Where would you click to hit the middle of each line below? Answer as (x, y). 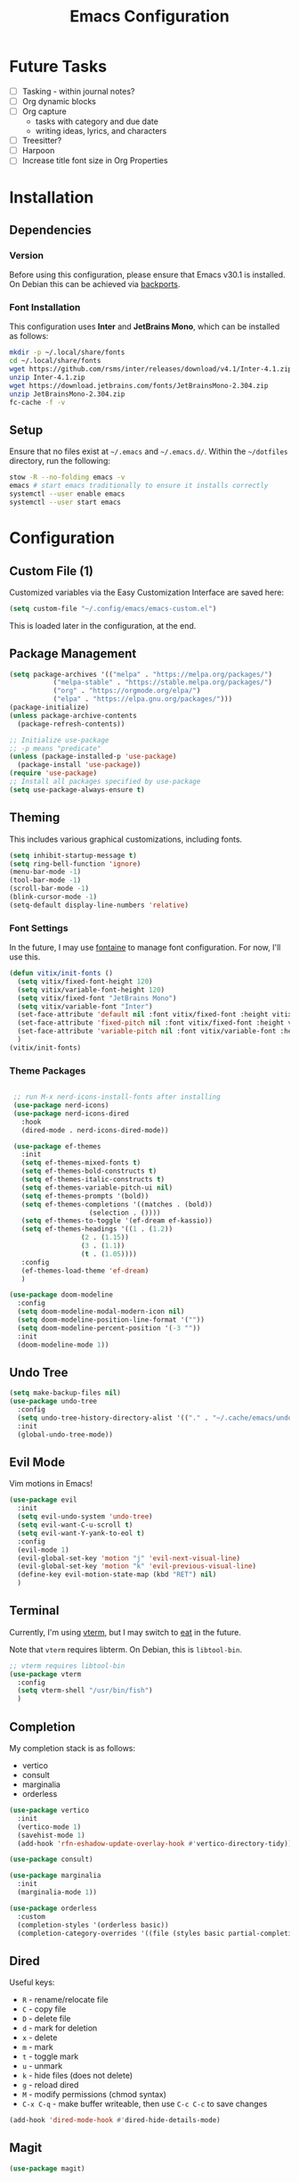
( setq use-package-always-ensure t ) (77, 790)
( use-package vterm (45, 1674)
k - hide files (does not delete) (77, 2076)
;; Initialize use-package (59, 740)
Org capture (44, 111)
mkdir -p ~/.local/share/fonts (67, 353)
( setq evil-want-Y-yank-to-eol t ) (81, 1533)
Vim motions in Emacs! (51, 1484)
